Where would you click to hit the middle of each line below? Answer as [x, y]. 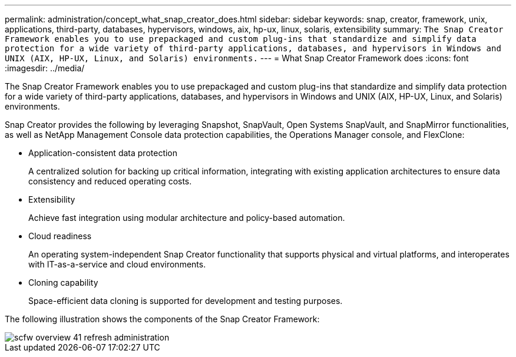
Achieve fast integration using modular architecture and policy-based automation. [187, 218]
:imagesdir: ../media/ [45, 68]
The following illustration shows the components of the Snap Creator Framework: [162, 319]
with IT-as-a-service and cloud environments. [117, 264]
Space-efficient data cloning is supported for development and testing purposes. [186, 301]
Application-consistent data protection [103, 153]
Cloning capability [63, 282]
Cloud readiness [60, 236]
